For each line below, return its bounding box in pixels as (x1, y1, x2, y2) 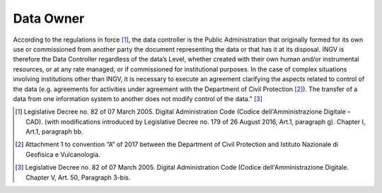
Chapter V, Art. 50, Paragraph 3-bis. (25, 173, 131, 182)
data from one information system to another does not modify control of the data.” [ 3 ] (13, 94, 263, 103)
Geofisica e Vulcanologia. (25, 150, 100, 158)
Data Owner (13, 11, 85, 26)
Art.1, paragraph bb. (25, 127, 83, 136)
